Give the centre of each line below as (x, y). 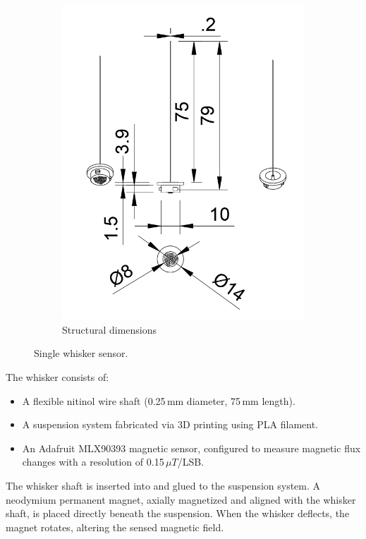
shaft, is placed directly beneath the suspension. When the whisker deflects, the (178, 513)
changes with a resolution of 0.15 (93, 462)
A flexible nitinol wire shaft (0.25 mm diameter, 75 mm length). (159, 400)
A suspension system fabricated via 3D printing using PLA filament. (170, 424)
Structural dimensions (110, 329)
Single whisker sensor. (81, 353)
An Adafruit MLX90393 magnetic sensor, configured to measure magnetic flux (191, 448)
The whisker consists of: (57, 377)
